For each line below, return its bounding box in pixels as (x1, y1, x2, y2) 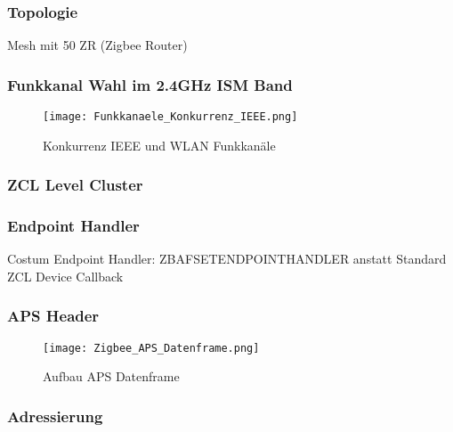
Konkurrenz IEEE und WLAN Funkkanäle (43, 135, 276, 154)
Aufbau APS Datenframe (43, 367, 180, 386)
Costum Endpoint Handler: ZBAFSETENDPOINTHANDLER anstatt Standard (7, 249, 447, 268)
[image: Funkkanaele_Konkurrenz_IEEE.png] (43, 110, 298, 124)
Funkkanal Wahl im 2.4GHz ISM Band (7, 73, 293, 95)
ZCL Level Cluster (7, 174, 143, 196)
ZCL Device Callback (7, 266, 124, 285)
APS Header (7, 305, 100, 327)
